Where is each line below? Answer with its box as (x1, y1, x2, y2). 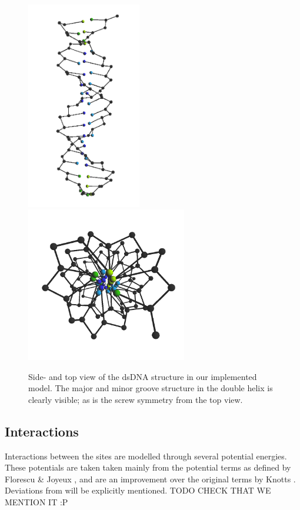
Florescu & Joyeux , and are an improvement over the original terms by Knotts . (5, 472, 296, 485)
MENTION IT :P (5, 495, 68, 508)
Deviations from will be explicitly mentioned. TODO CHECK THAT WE (5, 484, 271, 496)
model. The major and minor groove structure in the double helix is (28, 382, 273, 394)
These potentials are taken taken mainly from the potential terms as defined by (5, 461, 291, 474)
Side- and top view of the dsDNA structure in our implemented (28, 370, 257, 382)
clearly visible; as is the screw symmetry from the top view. (28, 393, 243, 405)
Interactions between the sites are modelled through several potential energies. (5, 449, 287, 462)
